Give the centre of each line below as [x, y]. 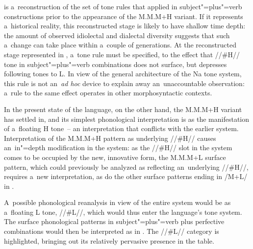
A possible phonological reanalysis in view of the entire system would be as [117, 202]
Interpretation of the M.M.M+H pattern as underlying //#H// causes [110, 138]
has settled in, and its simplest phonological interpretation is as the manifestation [127, 119]
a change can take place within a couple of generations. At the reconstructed [120, 45]
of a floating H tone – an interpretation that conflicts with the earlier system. [121, 128]
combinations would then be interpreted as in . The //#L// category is [112, 231]
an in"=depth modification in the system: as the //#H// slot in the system [118, 147]
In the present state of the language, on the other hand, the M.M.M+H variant [123, 109]
